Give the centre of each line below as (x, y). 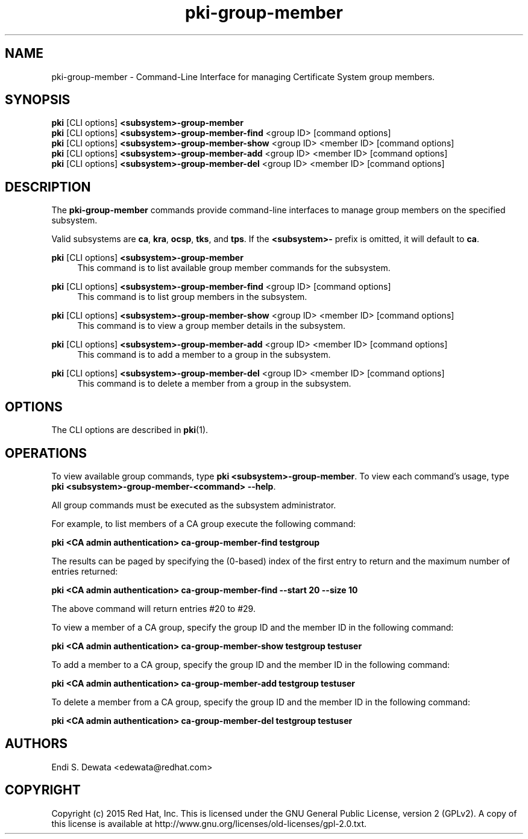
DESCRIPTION (48, 187)
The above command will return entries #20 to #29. (153, 608)
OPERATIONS (46, 453)
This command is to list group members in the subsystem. (192, 297)
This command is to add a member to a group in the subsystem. (204, 355)
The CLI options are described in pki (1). (130, 430)
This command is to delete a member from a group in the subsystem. (214, 384)
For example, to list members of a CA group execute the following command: (204, 523)
